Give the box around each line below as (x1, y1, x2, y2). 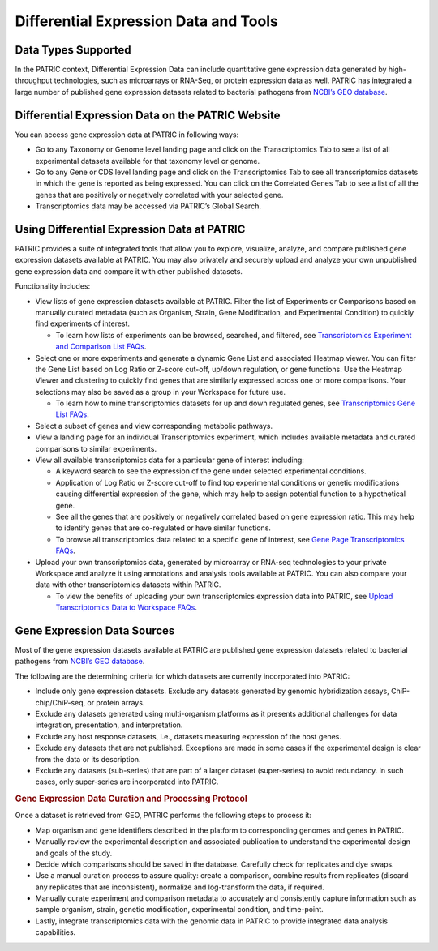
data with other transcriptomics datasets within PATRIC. (35, 580, 221, 589)
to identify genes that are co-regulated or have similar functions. (55, 523, 272, 533)
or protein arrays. (87, 697, 145, 707)
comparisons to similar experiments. (35, 443, 157, 453)
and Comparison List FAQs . (55, 341, 147, 352)
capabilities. (35, 927, 76, 937)
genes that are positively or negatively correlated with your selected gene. (35, 190, 284, 199)
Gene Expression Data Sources (15, 623, 175, 637)
